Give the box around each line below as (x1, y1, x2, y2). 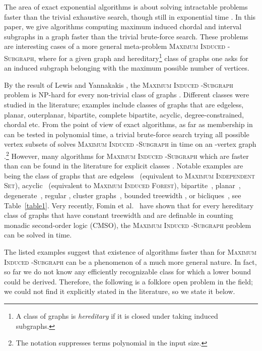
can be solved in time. (4, 229, 72, 240)
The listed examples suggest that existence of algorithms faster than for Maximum (4, 246, 256, 257)
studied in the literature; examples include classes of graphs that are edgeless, (4, 99, 244, 109)
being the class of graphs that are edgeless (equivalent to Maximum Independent (4, 170, 255, 181)
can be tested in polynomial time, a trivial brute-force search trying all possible (4, 129, 249, 139)
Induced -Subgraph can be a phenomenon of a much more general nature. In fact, (4, 256, 257, 267)
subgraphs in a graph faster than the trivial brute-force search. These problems (4, 31, 248, 41)
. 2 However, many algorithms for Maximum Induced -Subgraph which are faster (4, 149, 249, 161)
